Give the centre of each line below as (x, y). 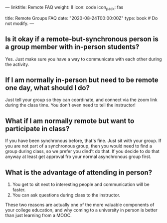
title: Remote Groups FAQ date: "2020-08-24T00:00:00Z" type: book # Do (82, 18)
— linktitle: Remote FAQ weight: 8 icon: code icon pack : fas (64, 8)
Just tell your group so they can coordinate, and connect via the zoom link (82, 100)
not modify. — (20, 23)
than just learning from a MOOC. (38, 215)
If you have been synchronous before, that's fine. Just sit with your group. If (83, 141)
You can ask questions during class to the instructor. (66, 195)
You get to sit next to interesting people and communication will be (81, 184)
